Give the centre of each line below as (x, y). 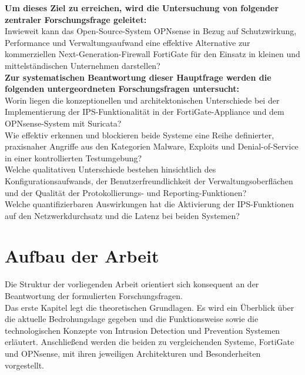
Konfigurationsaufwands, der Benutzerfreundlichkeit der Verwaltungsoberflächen (149, 180)
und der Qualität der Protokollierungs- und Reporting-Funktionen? (126, 192)
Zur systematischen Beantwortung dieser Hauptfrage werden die (138, 77)
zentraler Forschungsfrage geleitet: (76, 19)
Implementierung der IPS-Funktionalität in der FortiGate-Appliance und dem (145, 112)
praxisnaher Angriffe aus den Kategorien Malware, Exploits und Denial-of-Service (152, 146)
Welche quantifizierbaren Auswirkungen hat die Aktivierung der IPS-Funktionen (149, 204)
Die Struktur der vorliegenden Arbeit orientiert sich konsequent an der (132, 284)
